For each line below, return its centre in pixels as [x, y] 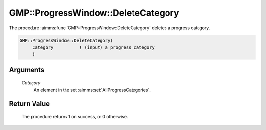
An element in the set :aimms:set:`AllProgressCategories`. [92, 90]
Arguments [27, 70]
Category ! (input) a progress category [93, 47]
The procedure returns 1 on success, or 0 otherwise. [75, 117]
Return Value [30, 104]
